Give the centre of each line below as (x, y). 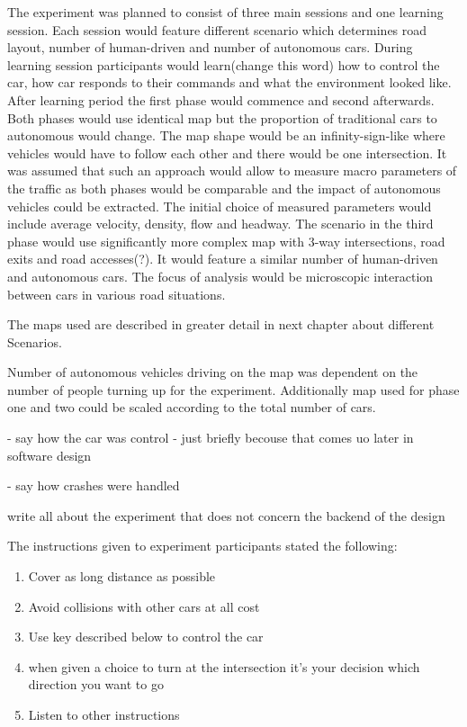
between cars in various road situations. (117, 294)
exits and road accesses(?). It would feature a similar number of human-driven (223, 259)
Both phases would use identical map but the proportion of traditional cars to (222, 117)
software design (49, 455)
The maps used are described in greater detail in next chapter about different (221, 324)
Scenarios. (35, 341)
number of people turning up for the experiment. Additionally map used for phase (233, 389)
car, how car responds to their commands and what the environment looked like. (229, 82)
